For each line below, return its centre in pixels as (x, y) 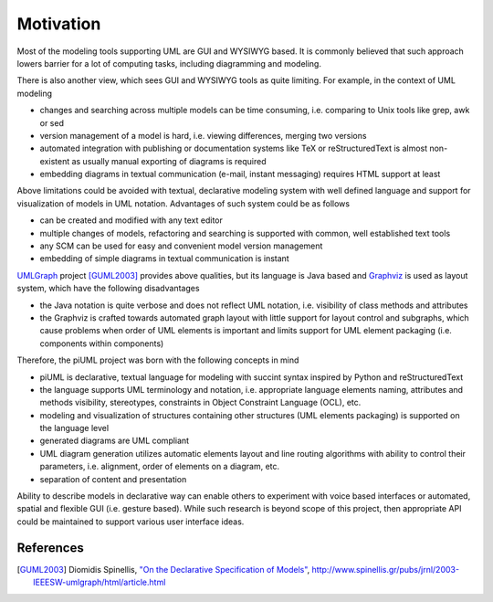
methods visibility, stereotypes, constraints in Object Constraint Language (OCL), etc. (200, 403)
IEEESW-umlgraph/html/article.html (100, 582)
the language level (74, 428)
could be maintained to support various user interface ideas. (131, 522)
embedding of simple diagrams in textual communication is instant (164, 259)
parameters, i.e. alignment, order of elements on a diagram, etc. (160, 467)
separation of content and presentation (113, 479)
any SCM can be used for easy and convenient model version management (181, 246)
